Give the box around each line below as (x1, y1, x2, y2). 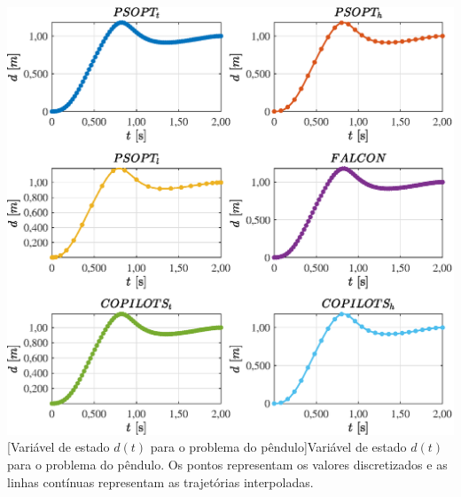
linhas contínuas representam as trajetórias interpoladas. (7, 472, 314, 491)
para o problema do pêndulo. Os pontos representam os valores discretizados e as (7, 455, 448, 474)
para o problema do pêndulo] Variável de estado (150, 438, 407, 456)
